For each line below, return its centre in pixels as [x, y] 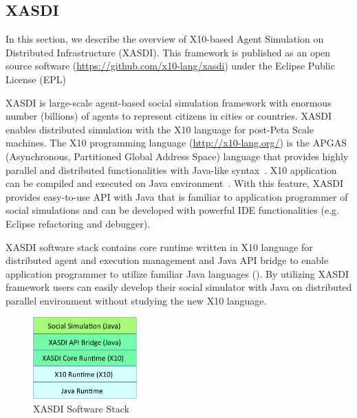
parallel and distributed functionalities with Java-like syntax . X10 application [171, 169]
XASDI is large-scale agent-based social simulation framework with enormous [169, 102]
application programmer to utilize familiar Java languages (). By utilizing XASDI [177, 273]
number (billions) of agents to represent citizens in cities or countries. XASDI [169, 116]
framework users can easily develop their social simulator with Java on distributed [179, 287]
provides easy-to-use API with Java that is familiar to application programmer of [177, 196]
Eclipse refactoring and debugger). [78, 223]
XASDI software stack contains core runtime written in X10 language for [159, 246]
